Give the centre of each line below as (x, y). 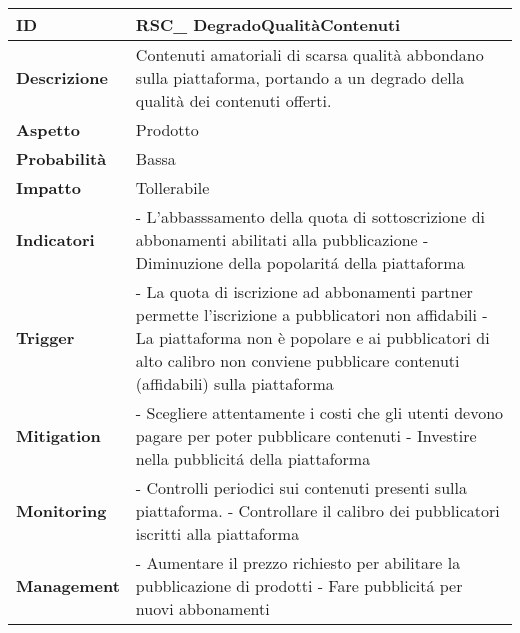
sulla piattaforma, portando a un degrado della (300, 77)
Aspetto (48, 129)
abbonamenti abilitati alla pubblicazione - (282, 239)
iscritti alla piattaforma (217, 533)
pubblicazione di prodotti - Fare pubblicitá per (299, 585)
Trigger (45, 337)
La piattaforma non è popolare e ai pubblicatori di (312, 337)
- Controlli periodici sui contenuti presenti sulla (301, 487)
